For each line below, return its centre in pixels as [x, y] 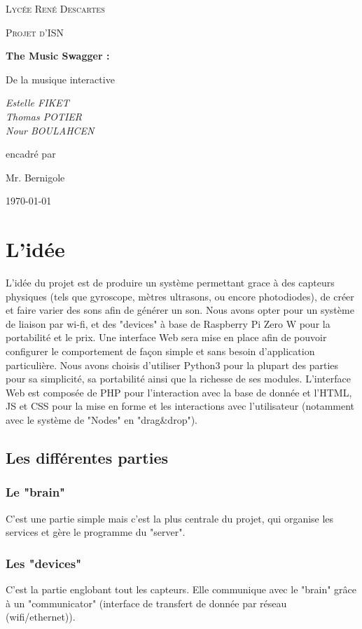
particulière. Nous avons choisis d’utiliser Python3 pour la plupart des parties [172, 365]
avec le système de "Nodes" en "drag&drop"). [102, 420]
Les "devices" [44, 563]
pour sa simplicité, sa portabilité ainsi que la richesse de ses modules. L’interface [178, 379]
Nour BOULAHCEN [50, 130]
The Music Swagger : [58, 56]
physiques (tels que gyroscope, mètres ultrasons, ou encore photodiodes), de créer [180, 296]
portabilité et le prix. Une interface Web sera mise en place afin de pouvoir [166, 337]
